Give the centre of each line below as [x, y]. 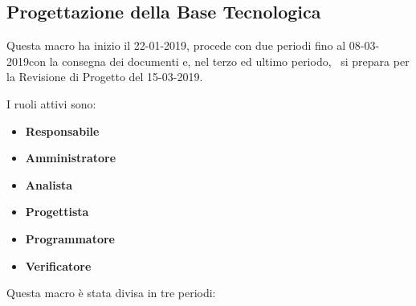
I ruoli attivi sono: [51, 103]
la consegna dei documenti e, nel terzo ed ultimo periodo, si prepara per [229, 61]
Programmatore [70, 238]
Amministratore [71, 158]
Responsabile [62, 131]
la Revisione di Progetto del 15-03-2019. [105, 77]
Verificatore [58, 265]
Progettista [57, 212]
